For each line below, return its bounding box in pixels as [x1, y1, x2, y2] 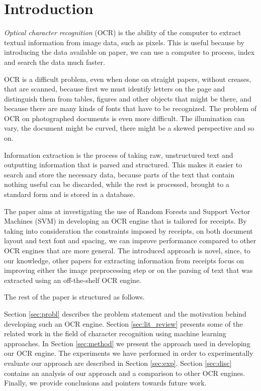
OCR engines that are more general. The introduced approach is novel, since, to [4, 245, 250, 255]
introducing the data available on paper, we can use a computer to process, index [4, 47, 255, 57]
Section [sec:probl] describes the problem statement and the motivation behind [4, 308, 246, 319]
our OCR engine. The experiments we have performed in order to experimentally [4, 348, 253, 358]
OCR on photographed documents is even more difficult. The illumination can [4, 113, 245, 123]
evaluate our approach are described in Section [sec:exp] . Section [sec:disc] [4, 357, 232, 368]
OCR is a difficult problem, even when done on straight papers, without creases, [4, 73, 251, 84]
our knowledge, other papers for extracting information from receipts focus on [4, 255, 244, 265]
